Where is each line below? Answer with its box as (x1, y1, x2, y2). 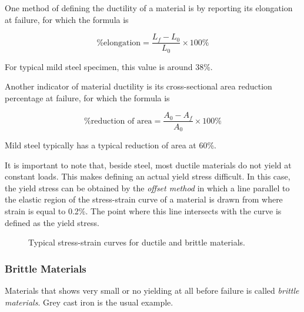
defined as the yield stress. (5, 216, 99, 228)
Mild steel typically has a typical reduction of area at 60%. (5, 139, 216, 151)
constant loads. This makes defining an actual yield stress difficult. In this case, (5, 170, 290, 182)
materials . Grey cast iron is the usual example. (5, 296, 173, 308)
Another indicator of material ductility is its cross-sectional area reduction (5, 80, 272, 92)
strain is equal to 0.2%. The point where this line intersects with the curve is (5, 204, 282, 217)
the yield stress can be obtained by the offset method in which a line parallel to (5, 181, 290, 194)
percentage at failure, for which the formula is (5, 91, 170, 104)
